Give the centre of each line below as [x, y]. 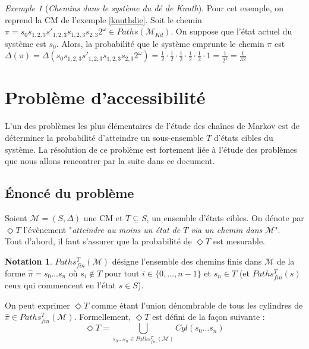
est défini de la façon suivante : [209, 317]
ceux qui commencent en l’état [61, 285]
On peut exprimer [37, 305]
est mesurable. [239, 241]
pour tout [122, 274]
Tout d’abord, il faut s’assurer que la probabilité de [98, 241]
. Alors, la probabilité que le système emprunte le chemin [160, 43]
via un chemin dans [227, 229]
